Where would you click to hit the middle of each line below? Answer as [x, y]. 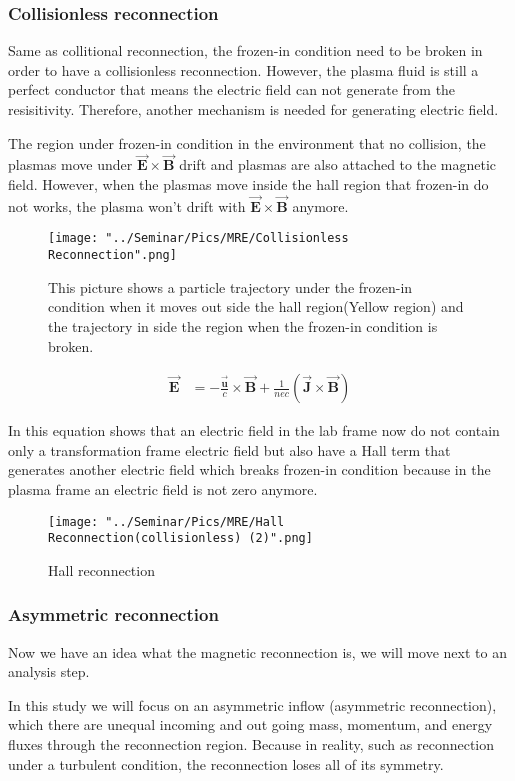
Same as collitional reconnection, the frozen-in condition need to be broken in [245, 50]
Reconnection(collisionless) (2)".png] [180, 538]
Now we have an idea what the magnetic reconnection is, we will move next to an [257, 651]
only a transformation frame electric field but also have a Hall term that [229, 449]
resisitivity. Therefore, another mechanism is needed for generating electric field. [253, 109]
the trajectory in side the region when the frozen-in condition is [243, 325]
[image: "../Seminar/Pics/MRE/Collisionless [198, 238]
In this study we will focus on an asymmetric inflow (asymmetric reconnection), [252, 704]
